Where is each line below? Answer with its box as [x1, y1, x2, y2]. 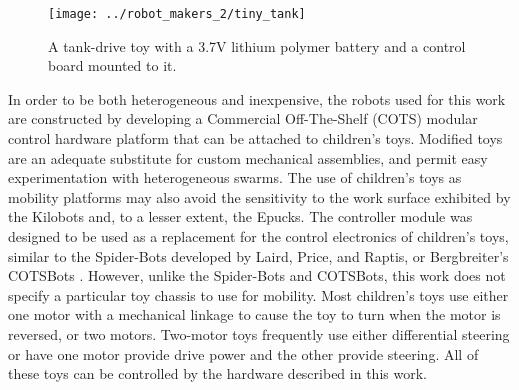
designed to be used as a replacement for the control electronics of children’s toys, [8, 226, 509, 246]
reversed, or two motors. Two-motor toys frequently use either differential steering [8, 323, 510, 344]
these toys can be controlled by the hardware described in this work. [8, 363, 427, 384]
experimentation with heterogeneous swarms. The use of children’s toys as [8, 167, 462, 188]
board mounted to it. [48, 55, 177, 76]
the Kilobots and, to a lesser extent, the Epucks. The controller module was [8, 206, 473, 227]
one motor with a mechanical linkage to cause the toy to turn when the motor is [8, 304, 501, 325]
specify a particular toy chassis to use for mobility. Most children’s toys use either [8, 284, 509, 305]
